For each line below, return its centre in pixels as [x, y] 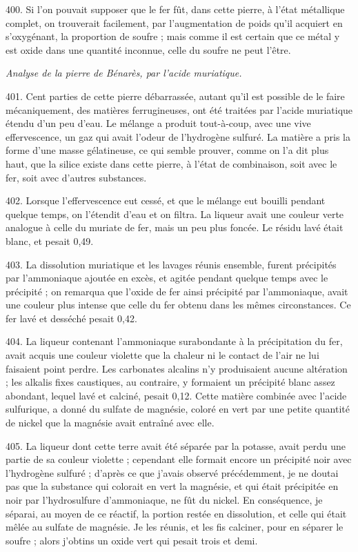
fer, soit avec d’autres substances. [76, 177]
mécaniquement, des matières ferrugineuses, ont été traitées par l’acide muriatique [179, 109]
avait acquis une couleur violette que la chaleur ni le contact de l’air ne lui [162, 355]
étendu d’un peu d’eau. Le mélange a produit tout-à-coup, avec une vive [158, 123]
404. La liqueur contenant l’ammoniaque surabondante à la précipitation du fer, [174, 341]
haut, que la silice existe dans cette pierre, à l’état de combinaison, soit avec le [171, 163]
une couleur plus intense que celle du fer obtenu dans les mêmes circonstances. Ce [178, 305]
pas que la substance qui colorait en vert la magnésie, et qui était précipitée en [172, 486]
